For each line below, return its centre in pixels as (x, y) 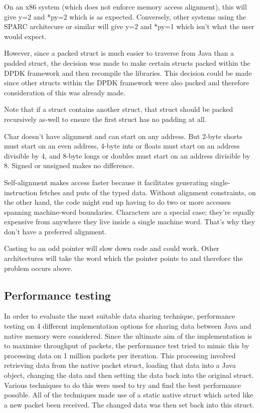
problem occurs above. (38, 268)
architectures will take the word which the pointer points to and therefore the (123, 258)
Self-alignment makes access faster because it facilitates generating (106, 182)
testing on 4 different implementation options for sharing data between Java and (128, 326)
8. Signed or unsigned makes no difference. (69, 165)
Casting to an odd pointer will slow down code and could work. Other (112, 248)
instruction (21, 192)
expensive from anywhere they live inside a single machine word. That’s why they (130, 222)
